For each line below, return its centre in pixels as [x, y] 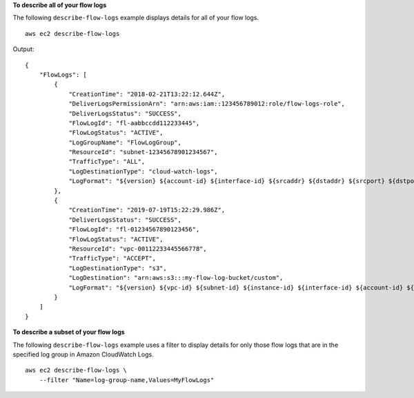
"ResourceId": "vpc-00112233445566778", [138, 248]
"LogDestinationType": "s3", [118, 268]
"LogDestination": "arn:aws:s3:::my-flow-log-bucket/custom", [176, 278]
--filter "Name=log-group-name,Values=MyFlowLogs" [127, 380]
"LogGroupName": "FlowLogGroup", [125, 142]
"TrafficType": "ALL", [107, 162]
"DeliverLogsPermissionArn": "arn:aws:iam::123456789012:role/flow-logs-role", [207, 104]
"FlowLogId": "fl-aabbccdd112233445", [134, 123]
